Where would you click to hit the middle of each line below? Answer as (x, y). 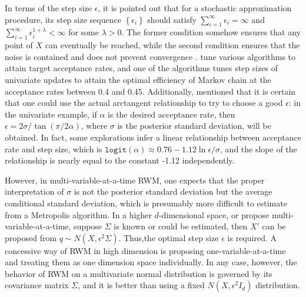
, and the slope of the (259, 148)
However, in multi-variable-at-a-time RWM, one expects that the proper (135, 180)
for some (84, 32)
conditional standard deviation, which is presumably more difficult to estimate (146, 203)
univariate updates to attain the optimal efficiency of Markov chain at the (138, 79)
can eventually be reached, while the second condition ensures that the (172, 45)
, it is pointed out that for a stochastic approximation (195, 8)
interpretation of (34, 191)
